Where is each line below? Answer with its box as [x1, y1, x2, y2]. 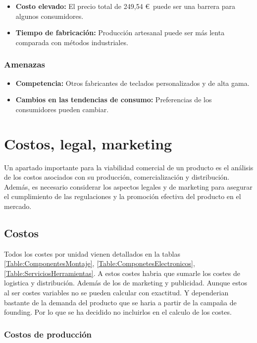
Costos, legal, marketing [4, 133, 172, 153]
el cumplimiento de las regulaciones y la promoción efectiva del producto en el [4, 191, 241, 202]
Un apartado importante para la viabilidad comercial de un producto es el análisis [4, 162, 254, 172]
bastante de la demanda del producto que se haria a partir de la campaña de [4, 297, 237, 307]
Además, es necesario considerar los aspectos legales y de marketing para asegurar [4, 181, 253, 192]
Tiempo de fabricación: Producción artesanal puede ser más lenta [15, 27, 225, 38]
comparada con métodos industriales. [15, 37, 128, 47]
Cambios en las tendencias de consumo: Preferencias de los [15, 94, 212, 105]
